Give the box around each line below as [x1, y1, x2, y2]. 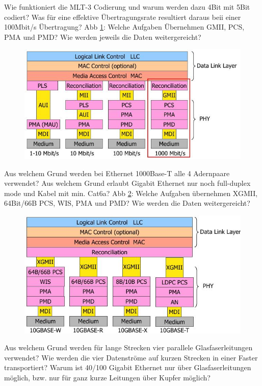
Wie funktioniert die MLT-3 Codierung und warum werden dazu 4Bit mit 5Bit [4, 2, 250, 12]
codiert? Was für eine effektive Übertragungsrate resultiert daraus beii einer [4, 11, 241, 22]
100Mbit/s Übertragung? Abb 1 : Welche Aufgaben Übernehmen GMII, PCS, [4, 21, 245, 32]
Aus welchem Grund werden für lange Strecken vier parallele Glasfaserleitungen [4, 342, 253, 353]
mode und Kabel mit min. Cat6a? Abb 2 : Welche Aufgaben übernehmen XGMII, [4, 187, 258, 198]
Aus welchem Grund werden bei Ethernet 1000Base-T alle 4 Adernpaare [4, 167, 230, 178]
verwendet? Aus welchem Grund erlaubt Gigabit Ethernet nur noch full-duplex [4, 178, 251, 188]
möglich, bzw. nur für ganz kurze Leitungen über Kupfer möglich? [4, 372, 211, 383]
